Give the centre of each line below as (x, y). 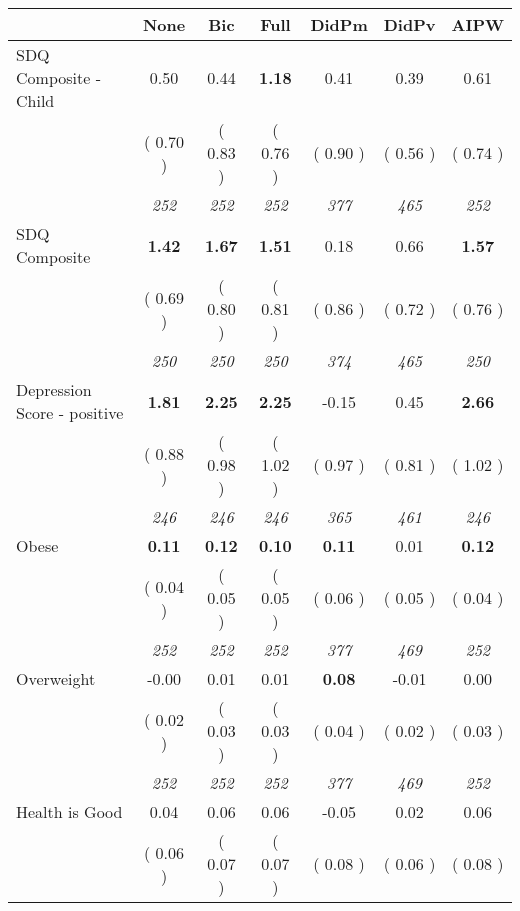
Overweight (56, 678)
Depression (54, 389)
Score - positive (70, 412)
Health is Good (69, 811)
